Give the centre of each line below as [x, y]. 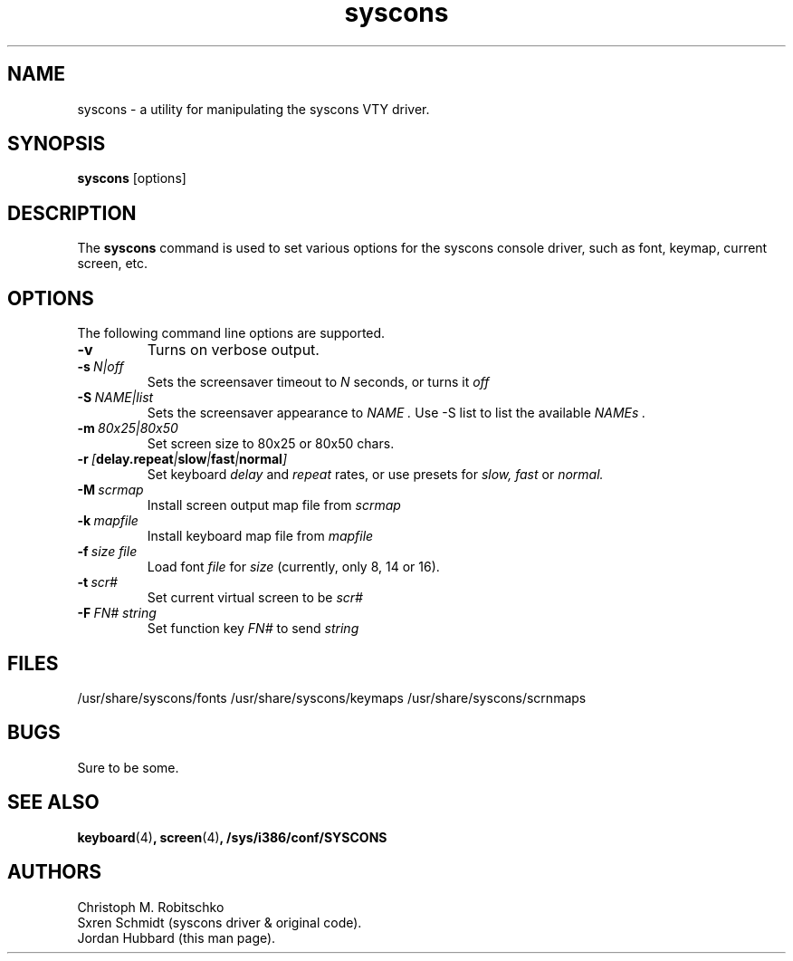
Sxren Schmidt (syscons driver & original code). [220, 922]
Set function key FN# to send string [253, 629]
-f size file [107, 552]
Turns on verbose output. [233, 350]
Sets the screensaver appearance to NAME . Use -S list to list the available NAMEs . [396, 413]
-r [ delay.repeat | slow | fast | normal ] [182, 459]
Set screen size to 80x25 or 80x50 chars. [271, 444]
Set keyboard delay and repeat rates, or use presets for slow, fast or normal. [375, 475]
